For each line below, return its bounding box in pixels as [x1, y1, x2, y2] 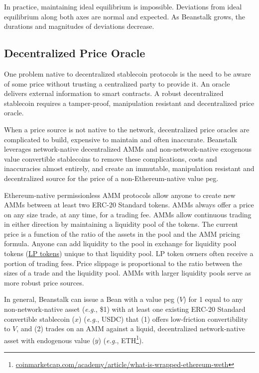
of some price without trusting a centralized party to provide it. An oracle [4, 78, 230, 89]
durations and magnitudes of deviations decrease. [4, 21, 154, 31]
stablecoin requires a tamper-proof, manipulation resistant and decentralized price [4, 97, 255, 108]
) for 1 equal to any [183, 294, 243, 304]
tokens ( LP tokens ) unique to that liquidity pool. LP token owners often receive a [4, 248, 254, 259]
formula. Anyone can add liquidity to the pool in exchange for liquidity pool [4, 238, 237, 249]
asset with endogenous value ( [4, 335, 95, 345]
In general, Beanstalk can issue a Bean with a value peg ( [4, 294, 180, 304]
